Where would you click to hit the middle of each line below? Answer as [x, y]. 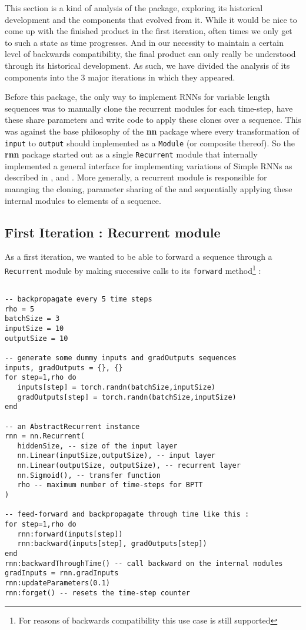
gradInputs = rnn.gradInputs [62, 573]
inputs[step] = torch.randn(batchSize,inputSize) [116, 387]
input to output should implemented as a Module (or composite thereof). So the [150, 143]
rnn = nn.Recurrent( [45, 436]
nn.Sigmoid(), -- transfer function [89, 475]
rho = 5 [20, 309]
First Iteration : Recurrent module [113, 232]
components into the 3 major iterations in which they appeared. [120, 77]
